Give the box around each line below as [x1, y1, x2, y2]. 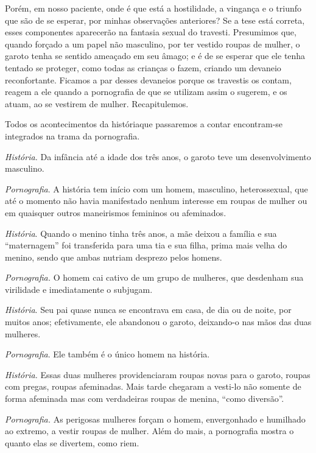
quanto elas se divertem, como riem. [5, 436, 139, 449]
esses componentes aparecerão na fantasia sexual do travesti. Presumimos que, [5, 26, 297, 38]
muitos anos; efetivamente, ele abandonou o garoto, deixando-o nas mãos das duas [5, 315, 312, 328]
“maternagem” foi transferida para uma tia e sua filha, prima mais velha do [5, 239, 287, 251]
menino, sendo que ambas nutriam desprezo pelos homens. [5, 250, 222, 263]
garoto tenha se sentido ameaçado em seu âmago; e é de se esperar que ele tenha [5, 49, 306, 62]
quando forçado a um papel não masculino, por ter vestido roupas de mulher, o [5, 37, 300, 50]
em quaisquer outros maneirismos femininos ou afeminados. [5, 206, 226, 219]
